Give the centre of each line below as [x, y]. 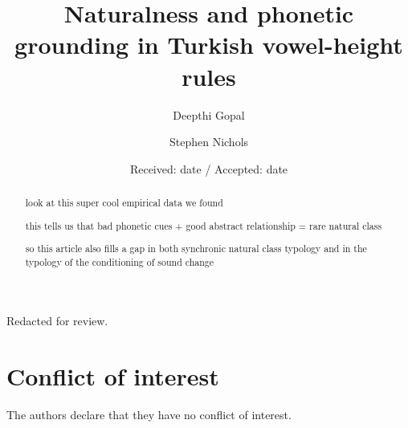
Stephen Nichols [209, 142]
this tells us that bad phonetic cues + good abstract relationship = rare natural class [204, 225]
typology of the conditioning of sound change [120, 261]
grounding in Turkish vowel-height [209, 45]
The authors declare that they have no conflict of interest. [149, 415]
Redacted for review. [57, 321]
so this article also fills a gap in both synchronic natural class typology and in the [196, 249]
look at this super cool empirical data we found [124, 203]
